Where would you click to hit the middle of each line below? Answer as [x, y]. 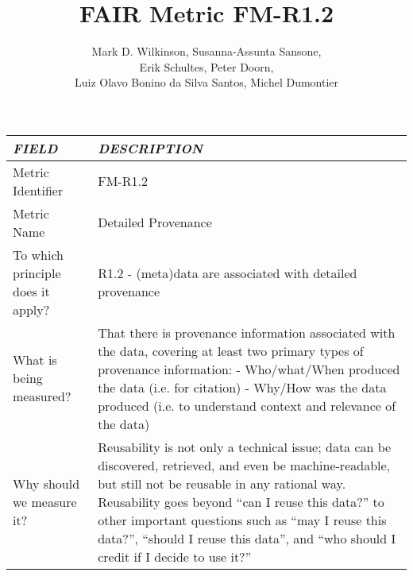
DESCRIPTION [151, 148]
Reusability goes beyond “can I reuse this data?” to [241, 501]
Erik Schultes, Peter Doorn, [206, 66]
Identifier [38, 190]
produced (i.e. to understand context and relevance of [247, 405]
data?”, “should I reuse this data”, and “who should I [247, 538]
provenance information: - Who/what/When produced [249, 369]
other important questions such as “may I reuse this [242, 520]
